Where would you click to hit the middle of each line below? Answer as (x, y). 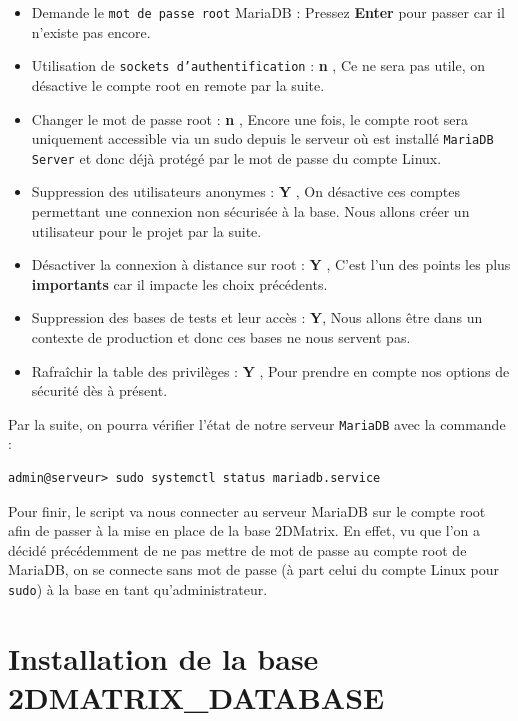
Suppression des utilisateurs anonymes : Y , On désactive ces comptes (246, 191)
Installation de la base (163, 657)
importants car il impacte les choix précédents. (179, 283)
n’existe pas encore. (91, 31)
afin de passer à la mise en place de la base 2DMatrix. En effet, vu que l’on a (244, 530)
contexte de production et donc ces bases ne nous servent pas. (221, 336)
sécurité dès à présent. (99, 390)
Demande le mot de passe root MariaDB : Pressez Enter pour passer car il (268, 12)
